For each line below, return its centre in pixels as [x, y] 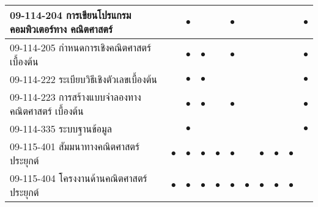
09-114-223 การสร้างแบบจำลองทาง [76, 97]
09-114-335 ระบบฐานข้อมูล [61, 129]
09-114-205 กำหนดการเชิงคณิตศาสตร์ [81, 47]
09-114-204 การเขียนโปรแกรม [71, 15]
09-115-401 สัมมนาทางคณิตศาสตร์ [75, 146]
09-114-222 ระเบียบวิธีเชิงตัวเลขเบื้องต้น [83, 79]
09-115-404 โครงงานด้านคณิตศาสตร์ [79, 178]
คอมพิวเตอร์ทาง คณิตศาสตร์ [61, 29]
